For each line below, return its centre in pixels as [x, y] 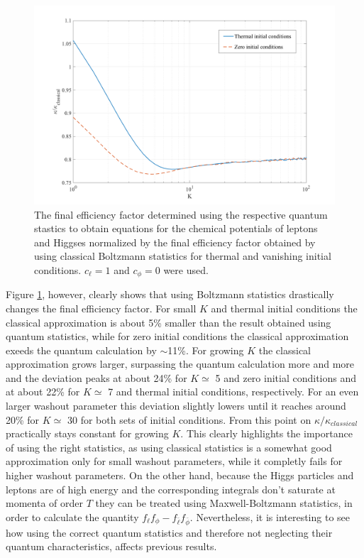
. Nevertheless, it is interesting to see [270, 516]
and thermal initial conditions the [284, 308]
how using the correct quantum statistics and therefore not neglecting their [169, 532]
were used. [186, 269]
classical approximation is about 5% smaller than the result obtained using [169, 322]
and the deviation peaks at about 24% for [96, 377]
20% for [23, 419]
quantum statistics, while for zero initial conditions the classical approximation [177, 336]
